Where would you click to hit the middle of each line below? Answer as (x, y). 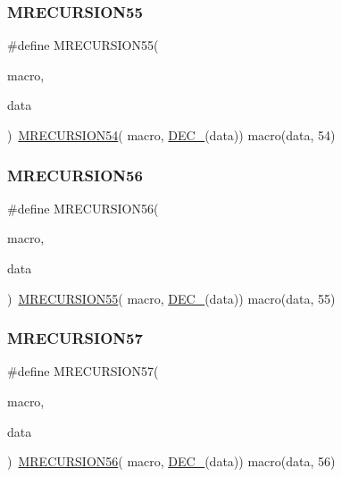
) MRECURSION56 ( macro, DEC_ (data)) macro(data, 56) (171, 461)
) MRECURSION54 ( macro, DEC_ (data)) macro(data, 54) (171, 135)
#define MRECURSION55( (83, 45)
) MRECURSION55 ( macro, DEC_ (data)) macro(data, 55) (171, 298)
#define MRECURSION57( (83, 371)
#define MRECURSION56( (83, 208)
